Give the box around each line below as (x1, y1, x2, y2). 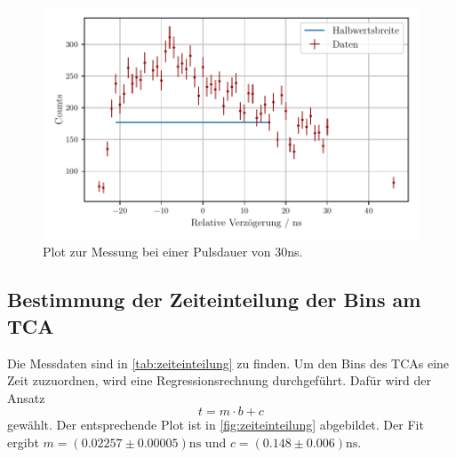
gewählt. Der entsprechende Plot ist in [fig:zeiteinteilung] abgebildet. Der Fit (7, 415, 424, 434)
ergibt (7, 432, 39, 451)
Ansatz (7, 388, 45, 407)
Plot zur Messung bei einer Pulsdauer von (43, 242, 271, 261)
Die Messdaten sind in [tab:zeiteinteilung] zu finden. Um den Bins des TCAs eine (7, 353, 450, 372)
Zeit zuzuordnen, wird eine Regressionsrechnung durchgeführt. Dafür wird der (7, 371, 432, 390)
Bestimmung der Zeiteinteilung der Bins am (7, 286, 421, 313)
